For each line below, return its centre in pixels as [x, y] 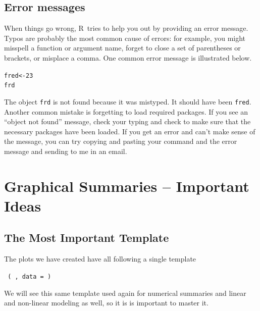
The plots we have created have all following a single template [100, 259]
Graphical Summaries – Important [127, 186]
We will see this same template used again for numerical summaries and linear [125, 293]
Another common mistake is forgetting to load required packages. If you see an [126, 111]
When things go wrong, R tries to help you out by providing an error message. [126, 28]
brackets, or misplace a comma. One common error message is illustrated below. [128, 57]
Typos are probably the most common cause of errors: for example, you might [125, 38]
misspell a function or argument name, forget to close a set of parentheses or [122, 48]
